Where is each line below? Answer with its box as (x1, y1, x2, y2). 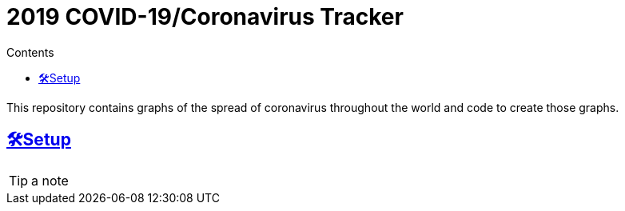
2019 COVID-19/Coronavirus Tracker (6, 3, 404, 30)
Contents (6, 45, 54, 59)
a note (31, 172, 69, 189)
